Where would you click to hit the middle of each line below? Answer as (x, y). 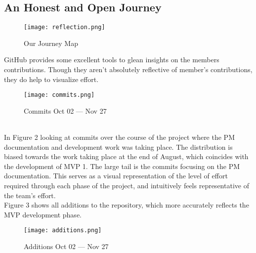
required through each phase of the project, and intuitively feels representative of (127, 186)
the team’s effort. (30, 195)
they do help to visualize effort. (51, 79)
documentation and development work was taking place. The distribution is (118, 147)
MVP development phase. (43, 214)
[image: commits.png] (59, 95)
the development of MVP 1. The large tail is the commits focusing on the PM (122, 166)
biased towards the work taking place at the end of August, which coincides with (126, 156)
